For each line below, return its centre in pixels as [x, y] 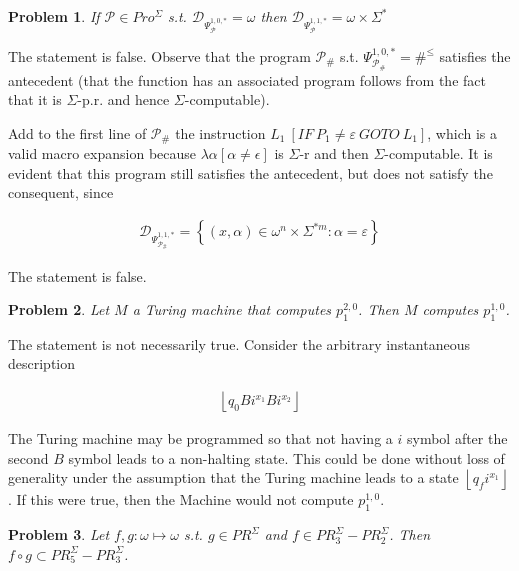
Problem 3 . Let [59, 534]
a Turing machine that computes [232, 309]
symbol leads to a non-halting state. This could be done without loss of [286, 457]
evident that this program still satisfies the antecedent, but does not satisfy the [250, 172]
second [28, 457]
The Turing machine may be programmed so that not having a [200, 438]
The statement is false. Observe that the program [159, 55]
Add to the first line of [77, 132]
